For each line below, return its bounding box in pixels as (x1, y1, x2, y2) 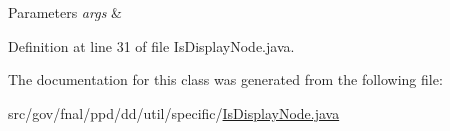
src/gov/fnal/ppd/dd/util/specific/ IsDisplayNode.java (8, 102, 340, 123)
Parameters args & (8, 2, 122, 22)
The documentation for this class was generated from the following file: (8, 69, 443, 90)
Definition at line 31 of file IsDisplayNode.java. (8, 35, 295, 56)
